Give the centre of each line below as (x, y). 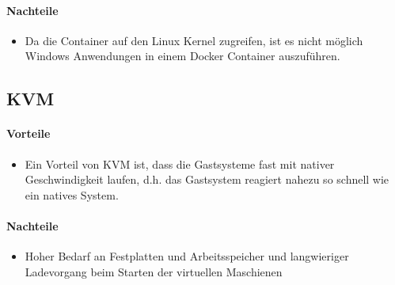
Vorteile (28, 133)
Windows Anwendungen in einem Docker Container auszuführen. (182, 56)
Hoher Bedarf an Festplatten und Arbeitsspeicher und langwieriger (187, 256)
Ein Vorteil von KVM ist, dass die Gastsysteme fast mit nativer (180, 163)
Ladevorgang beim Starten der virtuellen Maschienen (154, 271)
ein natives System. (72, 194)
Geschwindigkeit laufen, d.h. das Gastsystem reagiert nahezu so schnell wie (207, 179)
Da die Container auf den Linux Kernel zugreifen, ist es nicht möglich (194, 40)
